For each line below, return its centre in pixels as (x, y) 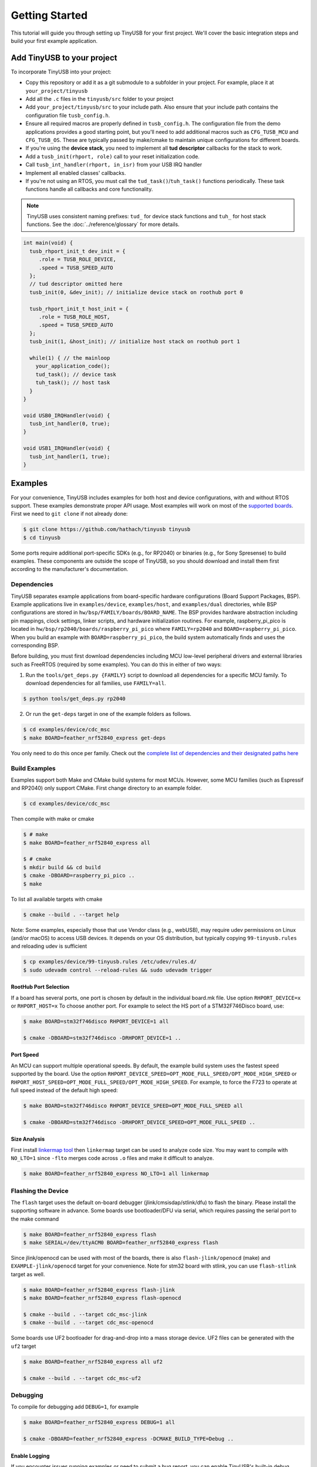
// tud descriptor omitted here (76, 284)
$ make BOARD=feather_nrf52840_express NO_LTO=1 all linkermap (116, 1174)
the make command (35, 1219)
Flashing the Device (40, 1191)
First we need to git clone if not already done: (69, 514)
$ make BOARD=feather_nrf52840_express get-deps (95, 738)
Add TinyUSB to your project (64, 58)
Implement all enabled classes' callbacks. (76, 173)
